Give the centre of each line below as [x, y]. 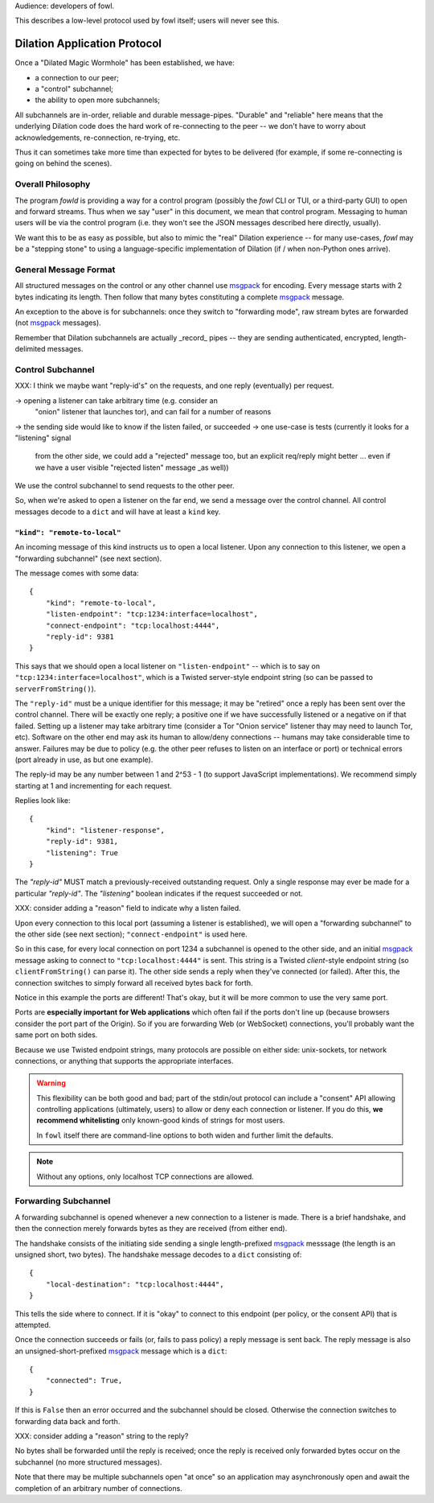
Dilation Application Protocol [88, 44]
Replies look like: [43, 801]
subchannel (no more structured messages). [88, 1462]
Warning [51, 1083]
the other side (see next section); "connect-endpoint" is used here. [131, 934]
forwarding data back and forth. [68, 1421]
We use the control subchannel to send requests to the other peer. [125, 486]
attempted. [33, 1324]
